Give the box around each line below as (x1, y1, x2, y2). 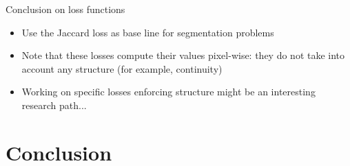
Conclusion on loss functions (6, 2, 125, 16)
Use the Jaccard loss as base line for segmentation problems (21, 25, 274, 39)
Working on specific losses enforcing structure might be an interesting (21, 84, 316, 99)
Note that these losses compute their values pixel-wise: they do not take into (21, 48, 345, 62)
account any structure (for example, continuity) (21, 61, 223, 75)
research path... (21, 97, 87, 112)
